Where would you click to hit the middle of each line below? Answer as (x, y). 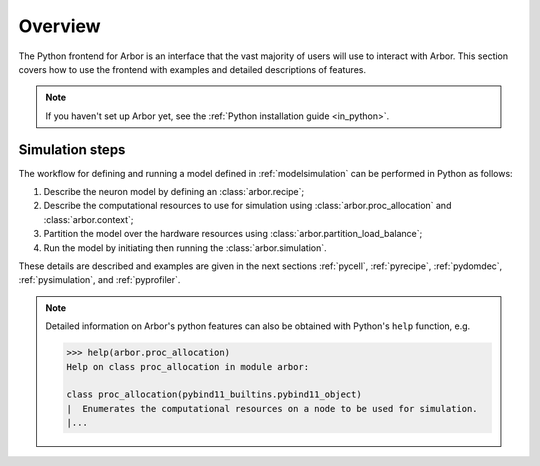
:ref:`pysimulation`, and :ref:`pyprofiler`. (99, 280)
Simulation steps (72, 149)
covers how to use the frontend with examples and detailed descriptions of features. (192, 69)
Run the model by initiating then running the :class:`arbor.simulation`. (185, 247)
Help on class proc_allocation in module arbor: (188, 366)
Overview (59, 26)
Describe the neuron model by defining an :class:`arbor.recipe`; (174, 192)
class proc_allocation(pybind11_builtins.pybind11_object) (214, 394)
